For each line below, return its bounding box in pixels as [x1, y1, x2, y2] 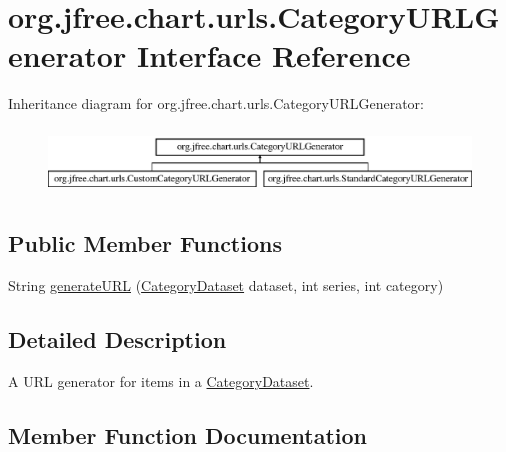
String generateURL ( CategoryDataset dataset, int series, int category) [8, 275, 444, 296]
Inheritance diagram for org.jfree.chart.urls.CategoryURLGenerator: [8, 93, 424, 114]
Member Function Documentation [8, 419, 368, 450]
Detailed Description [8, 324, 227, 355]
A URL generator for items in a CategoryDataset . [8, 370, 314, 391]
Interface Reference [136, 35, 411, 76]
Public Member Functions [8, 228, 282, 259]
